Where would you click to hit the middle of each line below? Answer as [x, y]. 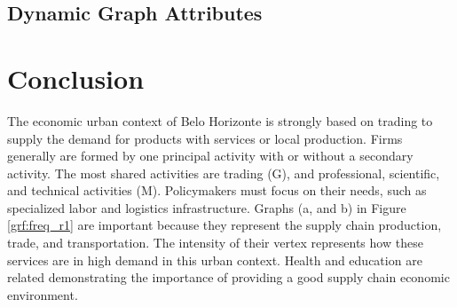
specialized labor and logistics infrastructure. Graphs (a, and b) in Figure [207, 207]
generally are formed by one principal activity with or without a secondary [210, 156]
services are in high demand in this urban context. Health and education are [215, 260]
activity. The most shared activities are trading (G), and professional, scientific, [224, 173]
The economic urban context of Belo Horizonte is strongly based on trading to [220, 120]
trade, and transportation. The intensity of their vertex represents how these [215, 243]
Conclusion [76, 78]
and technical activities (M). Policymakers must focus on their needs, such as [217, 190]
